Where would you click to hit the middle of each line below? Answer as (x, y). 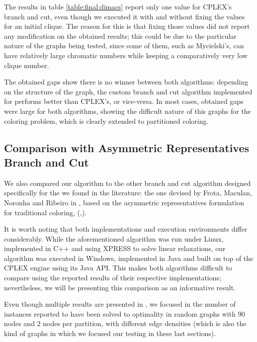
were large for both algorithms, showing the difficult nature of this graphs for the (128, 111)
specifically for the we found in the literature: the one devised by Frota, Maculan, (128, 193)
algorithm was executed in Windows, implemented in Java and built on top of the (129, 258)
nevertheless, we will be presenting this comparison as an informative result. (120, 287)
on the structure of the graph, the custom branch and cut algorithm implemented (128, 91)
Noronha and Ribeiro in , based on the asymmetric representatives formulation (124, 202)
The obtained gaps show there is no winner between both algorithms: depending (126, 82)
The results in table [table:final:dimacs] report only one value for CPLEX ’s (118, 6)
